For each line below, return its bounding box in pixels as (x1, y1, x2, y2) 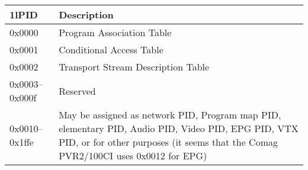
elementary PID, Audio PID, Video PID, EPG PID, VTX (59, 121, 299, 135)
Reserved (59, 84, 96, 98)
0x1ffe (9, 135, 34, 149)
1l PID (9, 8, 38, 21)
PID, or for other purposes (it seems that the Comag (59, 135, 278, 149)
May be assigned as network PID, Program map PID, (59, 108, 281, 121)
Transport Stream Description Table (59, 60, 210, 73)
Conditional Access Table (59, 43, 163, 56)
